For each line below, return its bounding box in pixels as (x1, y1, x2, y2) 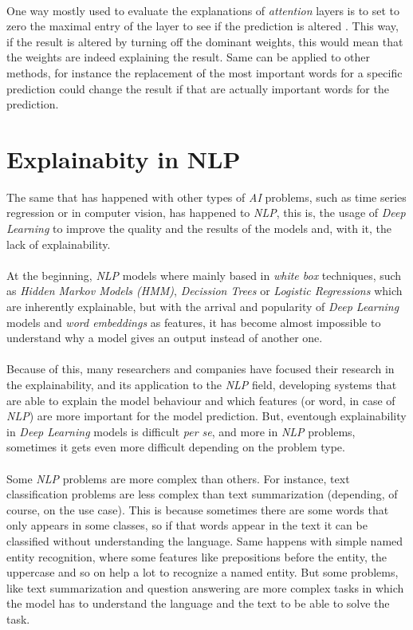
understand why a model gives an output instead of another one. (6, 329, 323, 346)
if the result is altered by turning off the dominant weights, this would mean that (6, 33, 403, 49)
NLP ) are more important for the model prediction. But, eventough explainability (6, 408, 407, 424)
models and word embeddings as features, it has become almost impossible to (6, 313, 381, 330)
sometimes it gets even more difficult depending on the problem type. (6, 439, 345, 455)
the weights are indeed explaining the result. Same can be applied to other (6, 49, 371, 65)
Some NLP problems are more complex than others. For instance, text (6, 470, 350, 486)
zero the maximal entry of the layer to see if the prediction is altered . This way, (6, 18, 399, 34)
